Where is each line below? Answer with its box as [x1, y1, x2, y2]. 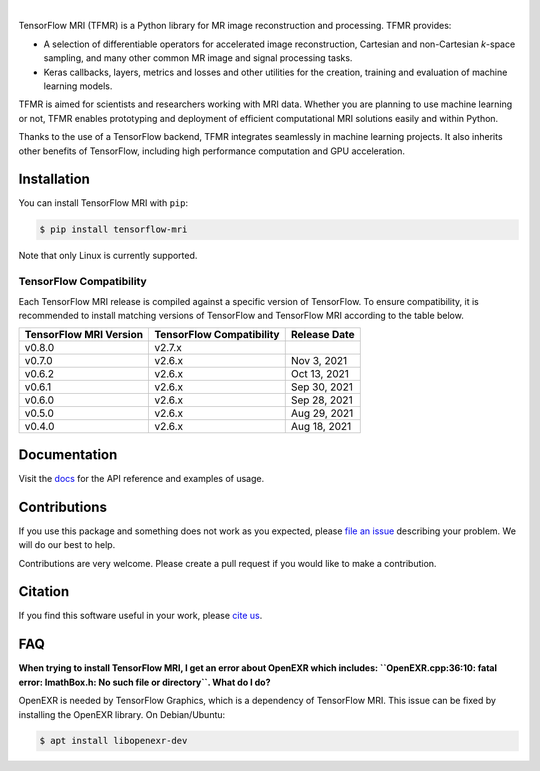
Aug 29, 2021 [290, 406, 354, 420]
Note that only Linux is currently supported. [18, 250, 198, 262]
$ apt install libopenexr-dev [39, 735, 188, 747]
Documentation [18, 446, 118, 463]
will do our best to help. [18, 539, 116, 551]
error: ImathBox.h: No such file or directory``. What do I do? [18, 676, 271, 688]
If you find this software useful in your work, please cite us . [18, 610, 263, 622]
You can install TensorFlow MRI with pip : [18, 197, 189, 209]
